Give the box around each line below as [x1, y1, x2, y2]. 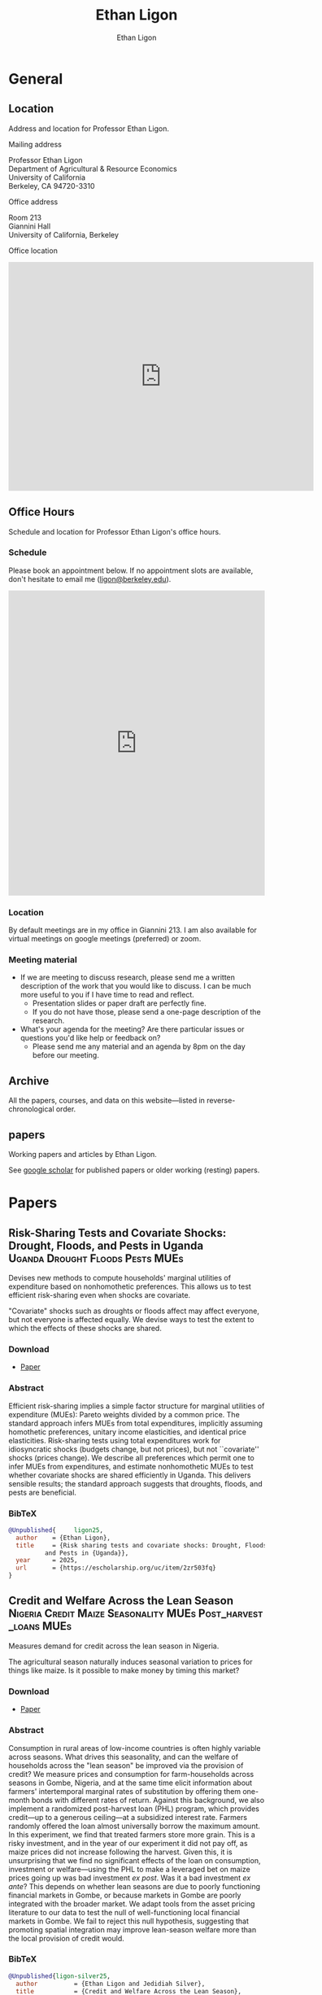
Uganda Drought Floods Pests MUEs [8, 1251, 185, 1265]
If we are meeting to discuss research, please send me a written [20, 972, 236, 982]
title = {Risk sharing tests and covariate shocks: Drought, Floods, [15, 1541, 271, 1549]
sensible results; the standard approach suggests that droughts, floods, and [8, 1478, 263, 1488]
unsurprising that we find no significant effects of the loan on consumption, [8, 1855, 261, 1865]
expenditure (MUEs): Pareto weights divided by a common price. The [8, 1409, 240, 1419]
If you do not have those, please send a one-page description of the [32, 1007, 262, 1017]
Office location [8, 246, 59, 255]
